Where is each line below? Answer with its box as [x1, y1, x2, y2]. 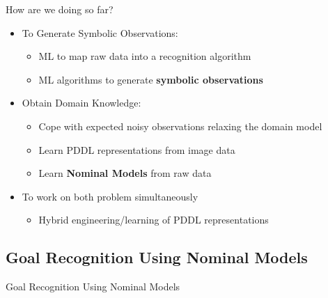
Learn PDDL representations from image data [38, 142, 235, 157]
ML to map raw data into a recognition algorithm [38, 49, 251, 63]
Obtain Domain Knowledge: [22, 95, 141, 110]
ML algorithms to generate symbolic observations [38, 72, 263, 86]
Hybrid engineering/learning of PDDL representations [38, 212, 269, 227]
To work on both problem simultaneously [22, 189, 198, 203]
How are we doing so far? [6, 2, 114, 16]
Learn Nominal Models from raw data [38, 166, 212, 180]
